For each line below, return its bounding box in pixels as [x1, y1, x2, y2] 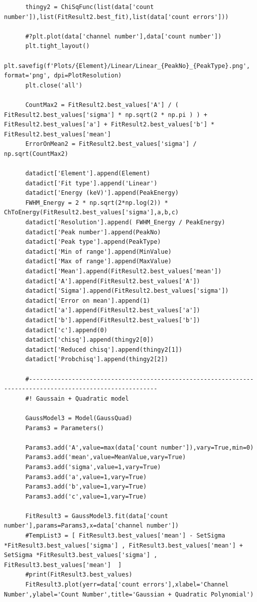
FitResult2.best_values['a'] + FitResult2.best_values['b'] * [4, 121, 215, 128]
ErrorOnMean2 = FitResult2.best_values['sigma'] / [25, 140, 197, 148]
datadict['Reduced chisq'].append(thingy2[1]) [25, 346, 182, 353]
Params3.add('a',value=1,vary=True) [25, 473, 147, 481]
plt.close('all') [25, 81, 83, 89]
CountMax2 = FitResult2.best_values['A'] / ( [25, 101, 179, 108]
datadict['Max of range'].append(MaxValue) [25, 258, 172, 265]
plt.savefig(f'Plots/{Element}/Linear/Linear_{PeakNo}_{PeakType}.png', [4, 62, 250, 69]
